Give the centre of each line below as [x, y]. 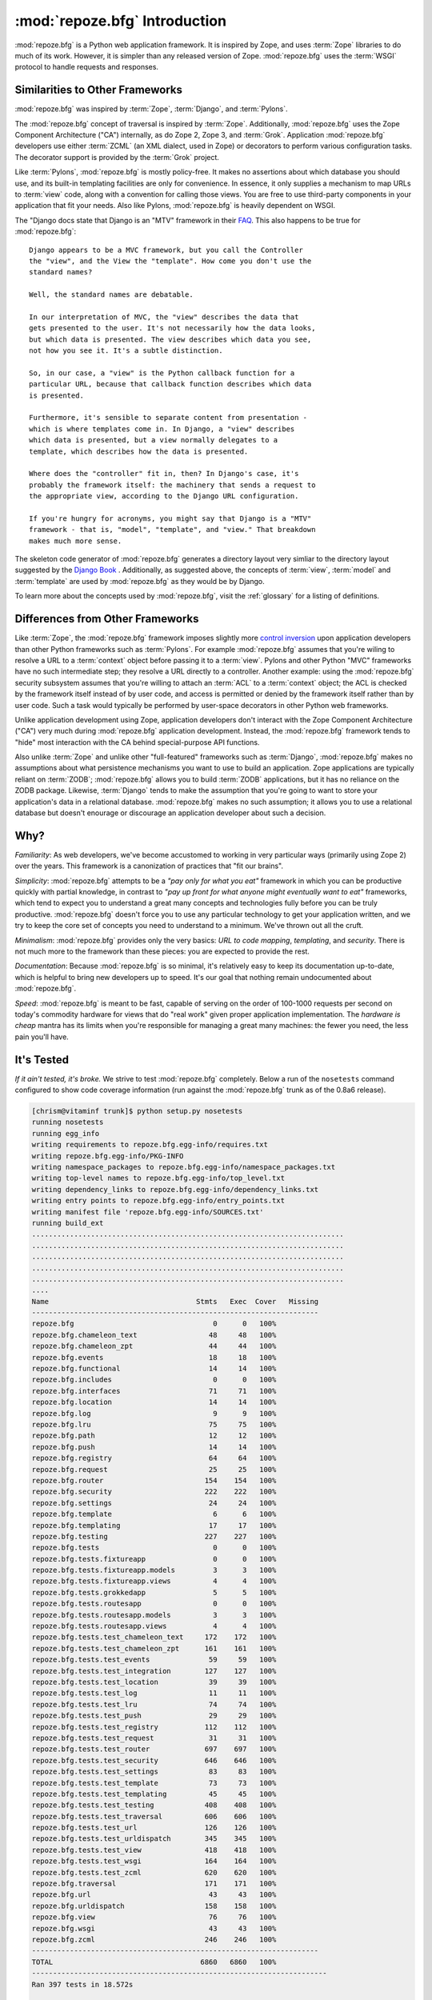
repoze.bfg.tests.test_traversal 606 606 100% [154, 1816]
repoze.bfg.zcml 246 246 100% [154, 1939]
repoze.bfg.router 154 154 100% [154, 1480]
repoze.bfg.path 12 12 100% [154, 1436]
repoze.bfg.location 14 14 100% [154, 1402]
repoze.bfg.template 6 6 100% [154, 1514]
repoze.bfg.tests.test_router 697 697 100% [154, 1749]
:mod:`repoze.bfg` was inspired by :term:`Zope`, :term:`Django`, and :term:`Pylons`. [151, 109]
